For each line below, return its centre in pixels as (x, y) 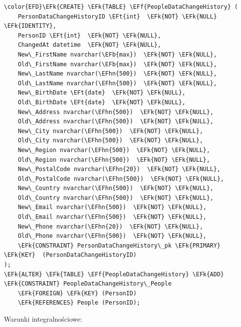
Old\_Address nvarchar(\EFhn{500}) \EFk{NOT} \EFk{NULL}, (116, 122)
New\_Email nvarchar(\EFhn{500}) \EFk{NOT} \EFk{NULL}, (112, 207)
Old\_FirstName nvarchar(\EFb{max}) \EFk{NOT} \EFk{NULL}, (117, 64)
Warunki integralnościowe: (43, 319)
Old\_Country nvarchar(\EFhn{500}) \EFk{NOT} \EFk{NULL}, (116, 198)
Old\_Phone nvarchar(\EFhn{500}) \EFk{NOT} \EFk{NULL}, (112, 236)
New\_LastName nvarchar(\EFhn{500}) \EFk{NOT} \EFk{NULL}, (117, 74)
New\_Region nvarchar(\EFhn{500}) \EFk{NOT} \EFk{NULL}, (114, 150)
